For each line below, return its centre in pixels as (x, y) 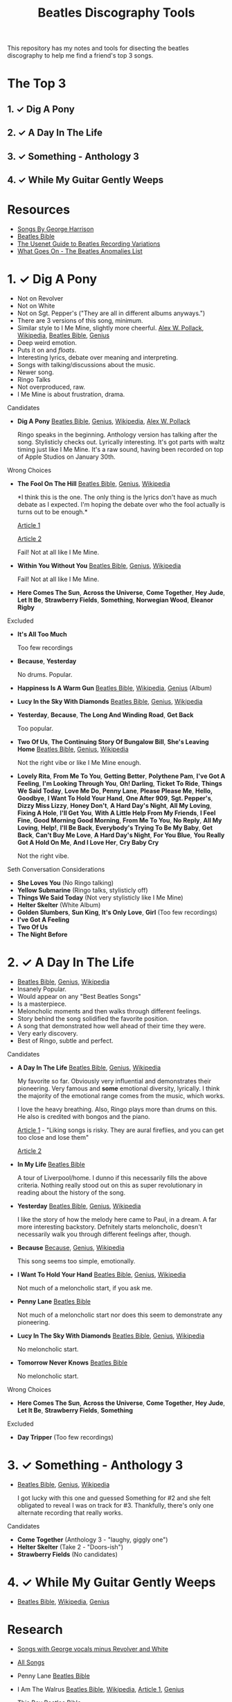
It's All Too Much (42, 634)
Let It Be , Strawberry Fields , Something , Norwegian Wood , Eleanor (115, 600)
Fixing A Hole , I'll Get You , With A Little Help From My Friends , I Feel (116, 813)
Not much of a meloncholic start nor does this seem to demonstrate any (120, 1315)
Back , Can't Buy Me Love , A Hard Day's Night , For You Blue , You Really (121, 835)
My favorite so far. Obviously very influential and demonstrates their (114, 1081)
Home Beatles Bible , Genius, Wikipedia (73, 749)
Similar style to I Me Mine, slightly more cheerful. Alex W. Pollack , (110, 328)
